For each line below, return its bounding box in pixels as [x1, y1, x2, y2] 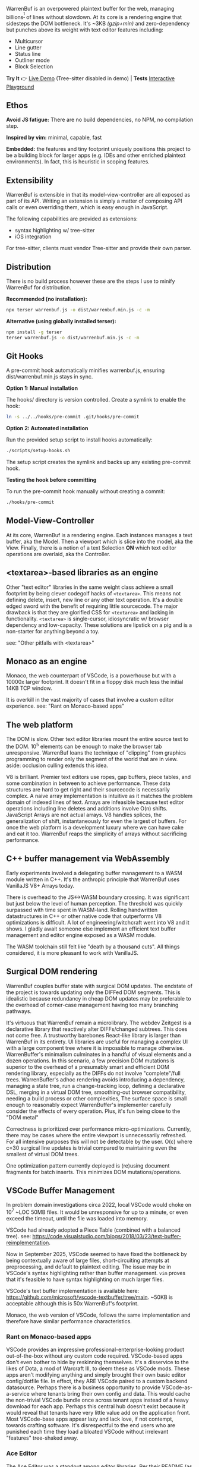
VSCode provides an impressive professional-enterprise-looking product [6, 1346, 185, 1354]
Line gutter [14, 44, 42, 51]
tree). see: [6, 1233, 31, 1240]
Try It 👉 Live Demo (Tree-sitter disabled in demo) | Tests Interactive [6, 74, 175, 82]
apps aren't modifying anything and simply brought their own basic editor [6, 1371, 186, 1378]
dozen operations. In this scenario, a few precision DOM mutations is [6, 1057, 175, 1064]
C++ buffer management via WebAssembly [6, 854, 170, 864]
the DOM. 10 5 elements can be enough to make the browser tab [6, 742, 162, 750]
